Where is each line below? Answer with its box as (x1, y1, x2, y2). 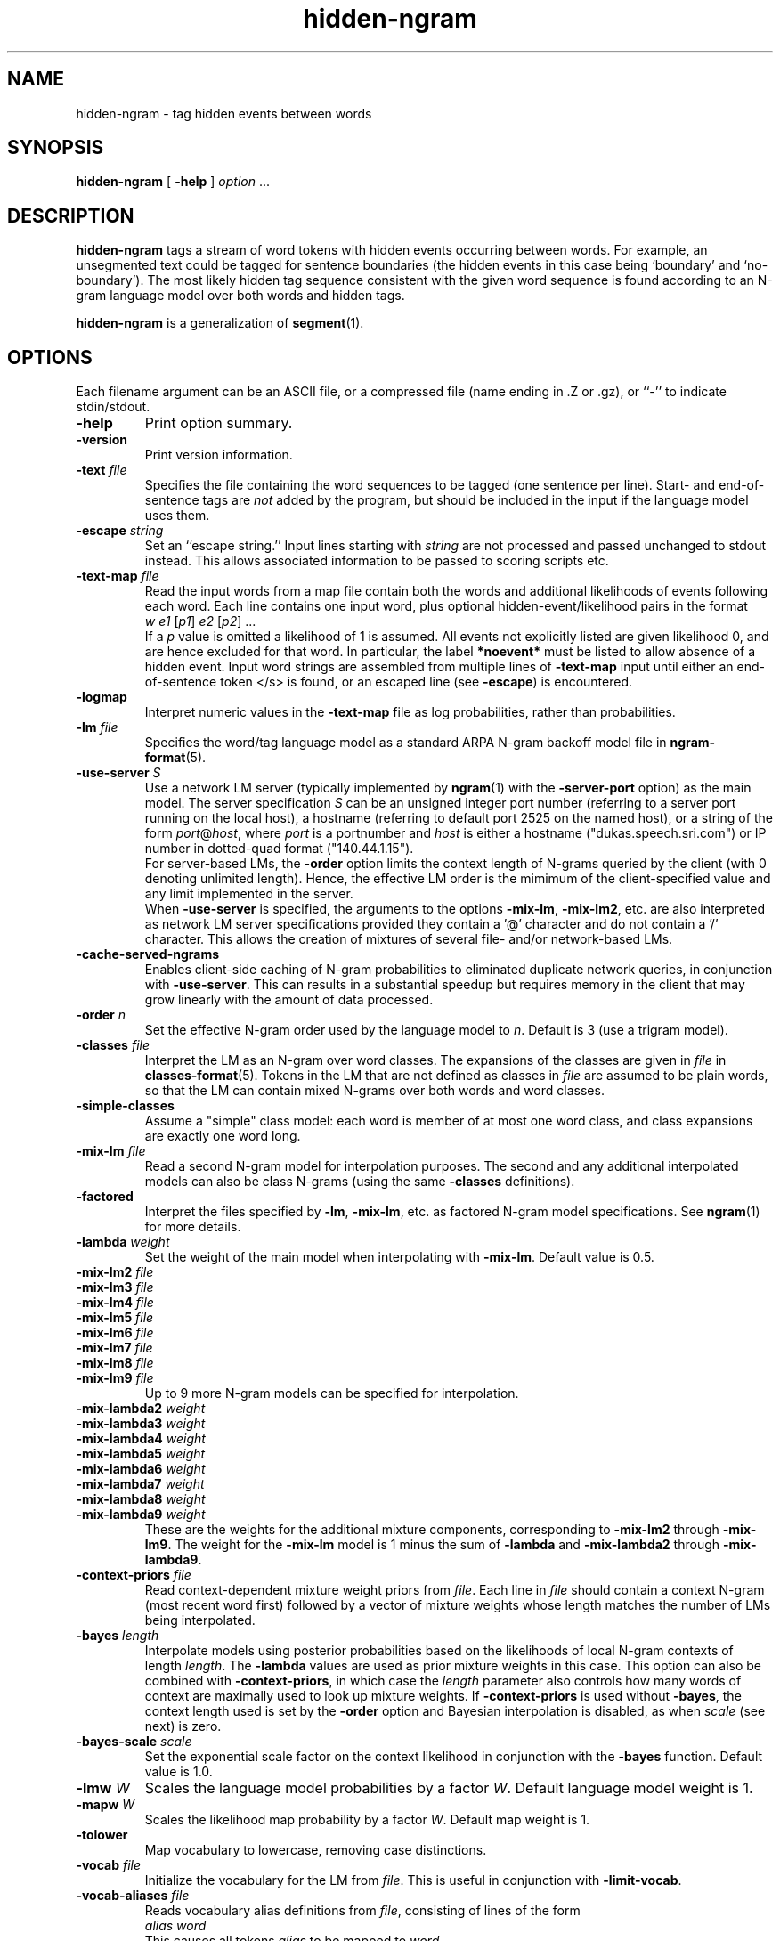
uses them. (144, 508, 210, 524)
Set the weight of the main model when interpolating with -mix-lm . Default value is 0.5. (144, 1249, 654, 1265)
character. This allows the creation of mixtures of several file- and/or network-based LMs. (144, 931, 673, 947)
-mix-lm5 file (76, 1310, 154, 1326)
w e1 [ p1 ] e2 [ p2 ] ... (144, 613, 256, 629)
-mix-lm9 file (76, 1370, 154, 1386)
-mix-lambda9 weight (76, 1507, 206, 1523)
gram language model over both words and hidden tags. (76, 288, 405, 304)
